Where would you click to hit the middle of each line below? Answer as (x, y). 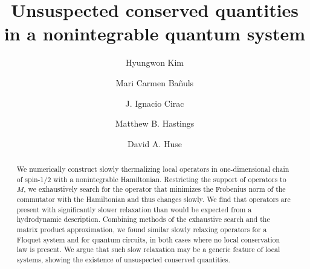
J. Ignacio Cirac (155, 103)
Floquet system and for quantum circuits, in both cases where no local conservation (148, 239)
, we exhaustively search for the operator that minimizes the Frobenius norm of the (155, 189)
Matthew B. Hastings (155, 123)
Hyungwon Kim (155, 62)
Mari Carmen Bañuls (155, 82)
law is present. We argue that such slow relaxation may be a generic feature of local (148, 249)
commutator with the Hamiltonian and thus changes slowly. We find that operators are (153, 199)
